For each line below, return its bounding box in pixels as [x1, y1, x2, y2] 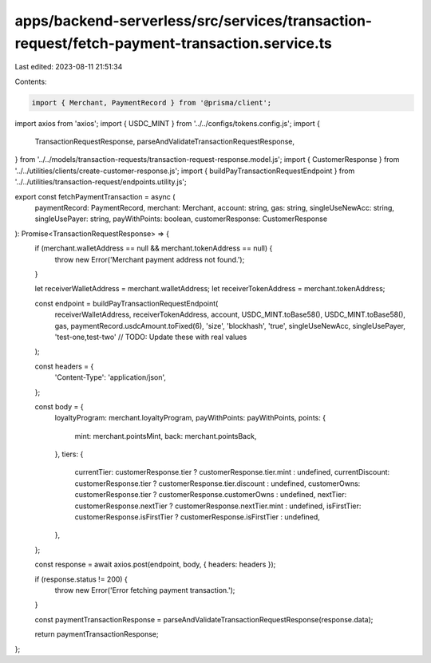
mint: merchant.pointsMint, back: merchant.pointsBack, [74, 431, 257, 440]
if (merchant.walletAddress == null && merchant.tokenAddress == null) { [34, 243, 273, 253]
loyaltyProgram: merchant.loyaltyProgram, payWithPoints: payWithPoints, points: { [54, 413, 326, 423]
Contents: [14, 77, 47, 86]
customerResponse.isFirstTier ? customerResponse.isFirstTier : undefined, [74, 512, 321, 522]
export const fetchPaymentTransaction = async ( [14, 191, 176, 201]
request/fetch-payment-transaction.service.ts [14, 34, 333, 52]
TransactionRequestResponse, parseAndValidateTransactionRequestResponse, [34, 136, 295, 147]
